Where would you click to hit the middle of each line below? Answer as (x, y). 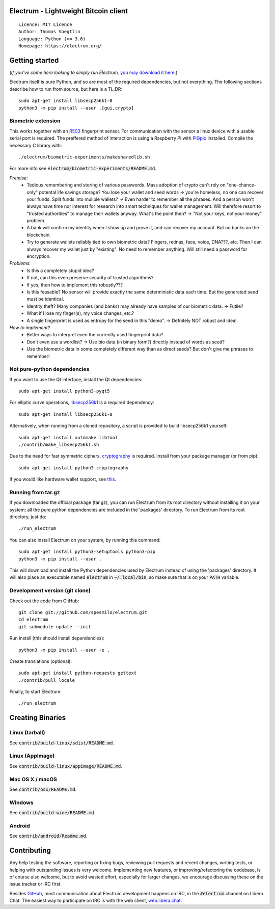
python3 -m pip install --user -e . (64, 650)
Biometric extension (35, 121)
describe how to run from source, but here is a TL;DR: (66, 89)
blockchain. (39, 235)
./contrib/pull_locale (47, 680)
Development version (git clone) (50, 591)
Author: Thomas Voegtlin (49, 32)
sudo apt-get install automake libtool (68, 437)
